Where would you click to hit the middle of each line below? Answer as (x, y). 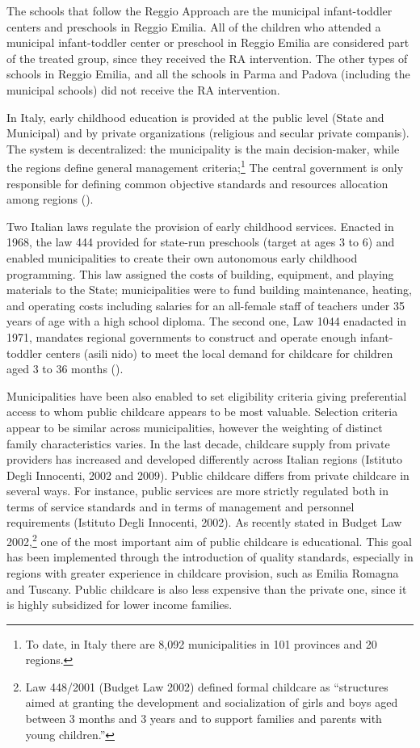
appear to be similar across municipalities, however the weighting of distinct (195, 427)
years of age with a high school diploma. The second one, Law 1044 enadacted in (207, 321)
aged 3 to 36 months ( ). (65, 369)
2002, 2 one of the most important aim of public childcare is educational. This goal (210, 540)
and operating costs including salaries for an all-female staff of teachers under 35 (206, 305)
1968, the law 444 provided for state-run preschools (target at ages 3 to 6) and (201, 242)
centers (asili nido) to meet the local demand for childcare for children (219, 353)
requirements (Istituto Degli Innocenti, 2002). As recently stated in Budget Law (204, 522)
